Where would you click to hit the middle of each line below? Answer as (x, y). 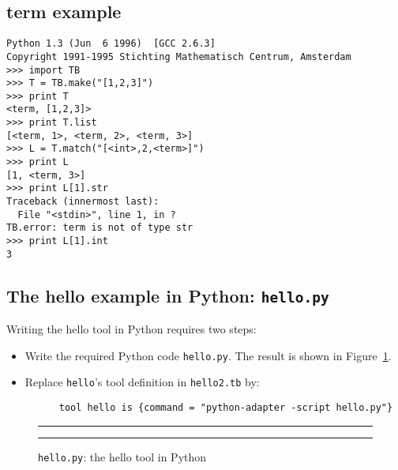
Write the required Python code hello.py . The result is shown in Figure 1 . (208, 355)
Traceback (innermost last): (83, 202)
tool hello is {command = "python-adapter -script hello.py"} (226, 408)
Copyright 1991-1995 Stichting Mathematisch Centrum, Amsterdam (179, 56)
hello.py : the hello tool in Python (122, 456)
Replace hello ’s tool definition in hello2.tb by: (142, 382)
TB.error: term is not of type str (100, 228)
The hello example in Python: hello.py (168, 295)
